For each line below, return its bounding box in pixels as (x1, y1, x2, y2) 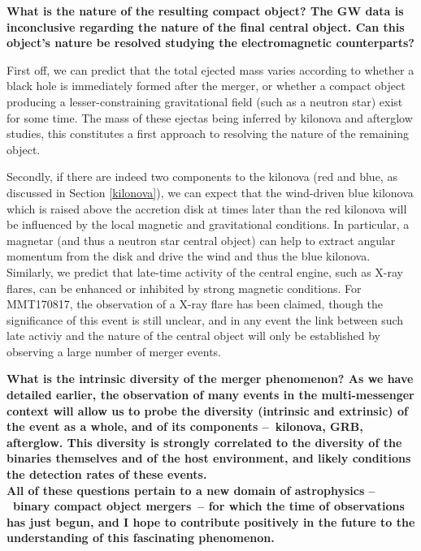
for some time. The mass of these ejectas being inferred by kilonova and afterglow (7, 109, 413, 126)
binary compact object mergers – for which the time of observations (13, 497, 405, 514)
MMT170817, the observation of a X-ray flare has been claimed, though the (7, 295, 384, 312)
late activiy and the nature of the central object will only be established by (7, 327, 380, 344)
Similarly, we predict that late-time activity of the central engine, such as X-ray (7, 263, 403, 280)
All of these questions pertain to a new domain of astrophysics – (7, 481, 375, 498)
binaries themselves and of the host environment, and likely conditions (7, 450, 411, 467)
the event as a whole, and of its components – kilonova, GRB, (7, 418, 363, 435)
